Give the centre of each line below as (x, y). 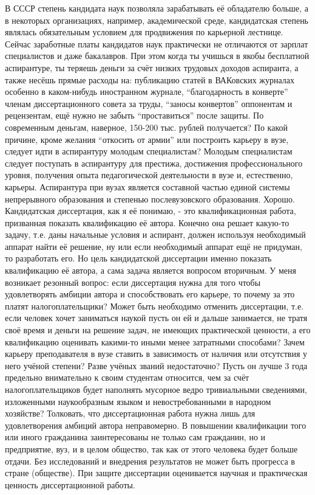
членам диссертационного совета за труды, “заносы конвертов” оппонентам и (149, 103)
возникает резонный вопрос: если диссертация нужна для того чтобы (133, 282)
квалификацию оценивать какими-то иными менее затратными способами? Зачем (155, 341)
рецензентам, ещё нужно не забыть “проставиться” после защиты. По (134, 115)
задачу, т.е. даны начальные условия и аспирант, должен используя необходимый (155, 234)
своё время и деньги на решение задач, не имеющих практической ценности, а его (158, 330)
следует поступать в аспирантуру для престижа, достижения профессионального (154, 163)
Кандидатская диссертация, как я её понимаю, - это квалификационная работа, (151, 211)
